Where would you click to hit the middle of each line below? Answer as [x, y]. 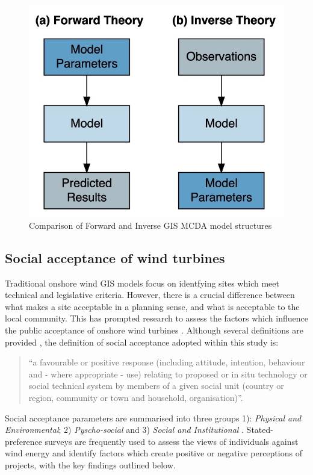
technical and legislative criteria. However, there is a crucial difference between [150, 295]
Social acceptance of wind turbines [115, 257]
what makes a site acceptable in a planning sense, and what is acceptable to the [152, 306]
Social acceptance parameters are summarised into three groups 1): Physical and [153, 418]
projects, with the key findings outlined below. [90, 464]
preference [23, 441]
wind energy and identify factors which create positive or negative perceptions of [153, 453]
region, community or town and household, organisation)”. [136, 397]
